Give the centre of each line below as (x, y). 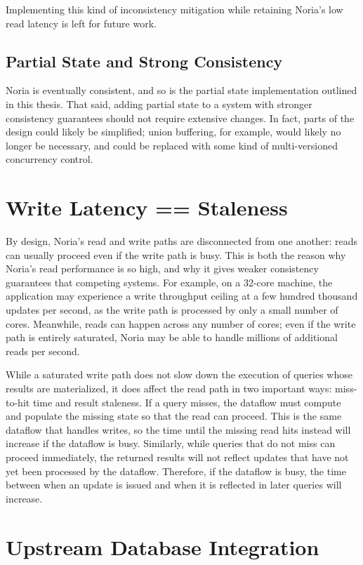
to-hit (18, 402)
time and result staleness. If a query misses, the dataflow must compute (187, 402)
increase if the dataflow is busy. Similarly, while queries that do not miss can (171, 443)
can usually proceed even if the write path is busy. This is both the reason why (176, 254)
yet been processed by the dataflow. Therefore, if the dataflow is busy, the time (176, 471)
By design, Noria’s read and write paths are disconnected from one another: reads (181, 241)
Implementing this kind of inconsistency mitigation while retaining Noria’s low (174, 9)
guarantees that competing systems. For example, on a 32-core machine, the (169, 282)
